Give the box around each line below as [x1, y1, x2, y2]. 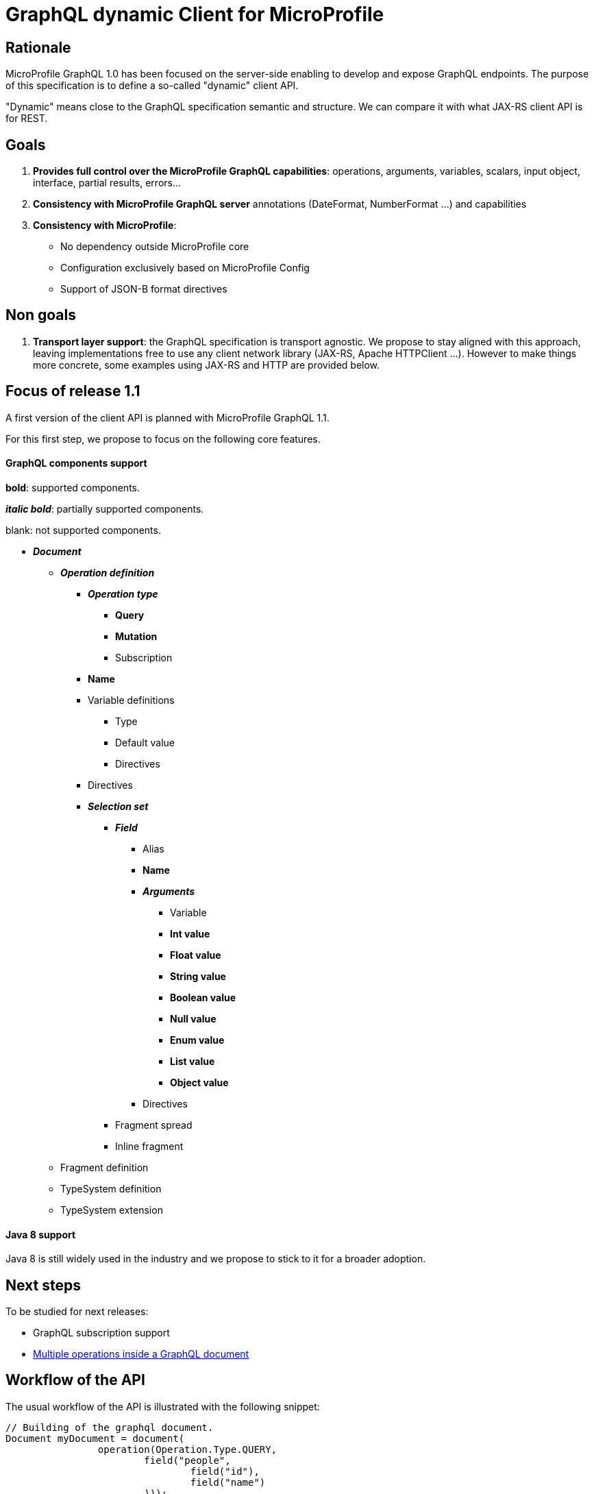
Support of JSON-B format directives [60, 283, 227, 295]
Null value [170, 1012, 216, 1025]
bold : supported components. [5, 481, 140, 493]
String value [170, 970, 226, 982]
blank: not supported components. [5, 524, 161, 536]
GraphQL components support [5, 457, 147, 469]
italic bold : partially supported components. [5, 502, 204, 515]
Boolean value [170, 991, 236, 1003]
